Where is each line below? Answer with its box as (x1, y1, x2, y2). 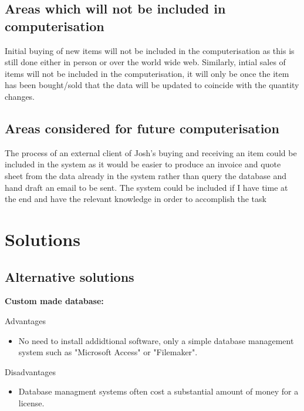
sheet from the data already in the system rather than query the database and (5, 169, 287, 181)
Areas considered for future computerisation (5, 119, 279, 137)
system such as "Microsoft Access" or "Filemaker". (18, 346, 198, 358)
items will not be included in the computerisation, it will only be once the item (5, 67, 289, 79)
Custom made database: (5, 295, 104, 307)
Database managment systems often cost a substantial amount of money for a (18, 385, 299, 397)
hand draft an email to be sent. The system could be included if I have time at (5, 181, 288, 193)
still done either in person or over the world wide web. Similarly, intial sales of (5, 56, 286, 68)
